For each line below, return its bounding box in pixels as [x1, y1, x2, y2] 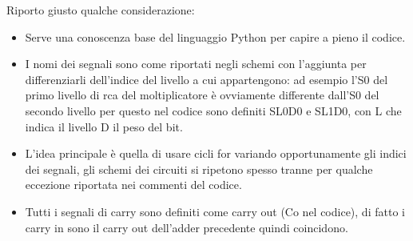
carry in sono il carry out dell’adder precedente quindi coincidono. [25, 219, 348, 235]
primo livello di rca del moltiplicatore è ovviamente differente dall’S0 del [25, 86, 379, 103]
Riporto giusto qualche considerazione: [6, 2, 195, 18]
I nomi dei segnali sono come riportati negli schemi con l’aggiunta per [25, 55, 367, 72]
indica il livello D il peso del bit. [25, 118, 183, 135]
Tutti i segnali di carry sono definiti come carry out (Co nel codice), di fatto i [25, 203, 405, 219]
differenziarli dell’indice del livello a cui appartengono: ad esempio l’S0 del [25, 70, 388, 87]
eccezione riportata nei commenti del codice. [25, 176, 242, 193]
